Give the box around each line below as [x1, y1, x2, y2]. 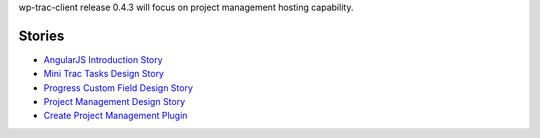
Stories [18, 27, 65, 44]
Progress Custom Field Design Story [43, 81, 194, 94]
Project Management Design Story [43, 96, 186, 108]
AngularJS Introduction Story [43, 53, 164, 65]
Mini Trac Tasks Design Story [43, 68, 165, 80]
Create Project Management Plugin [43, 110, 188, 122]
